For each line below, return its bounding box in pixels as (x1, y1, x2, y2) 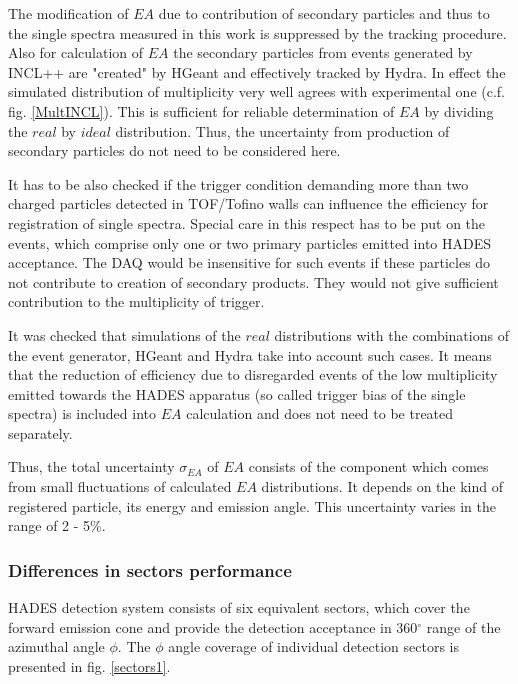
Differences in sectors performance (8, 557, 292, 582)
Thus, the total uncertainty (8, 456, 175, 477)
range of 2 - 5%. (8, 515, 106, 536)
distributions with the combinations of (274, 324, 509, 345)
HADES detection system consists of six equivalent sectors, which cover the (8, 597, 470, 618)
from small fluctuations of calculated (8, 476, 232, 497)
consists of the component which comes (248, 456, 489, 477)
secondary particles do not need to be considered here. (8, 140, 341, 161)
